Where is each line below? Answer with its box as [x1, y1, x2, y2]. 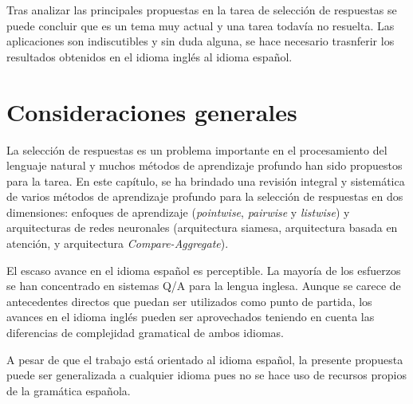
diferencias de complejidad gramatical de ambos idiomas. [6, 324, 284, 341]
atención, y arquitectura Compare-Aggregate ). [6, 235, 229, 252]
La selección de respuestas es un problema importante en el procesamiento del [6, 141, 387, 158]
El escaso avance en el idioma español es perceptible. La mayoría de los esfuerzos [6, 261, 401, 278]
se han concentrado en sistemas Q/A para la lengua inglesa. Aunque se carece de [6, 277, 401, 294]
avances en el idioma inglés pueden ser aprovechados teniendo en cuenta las [6, 308, 375, 325]
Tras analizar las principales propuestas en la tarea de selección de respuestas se [6, 2, 397, 18]
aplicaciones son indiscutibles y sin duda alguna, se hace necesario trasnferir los [6, 33, 395, 49]
